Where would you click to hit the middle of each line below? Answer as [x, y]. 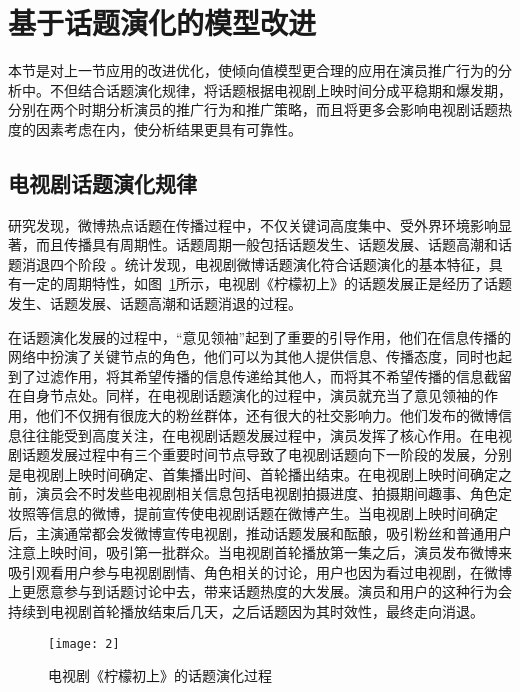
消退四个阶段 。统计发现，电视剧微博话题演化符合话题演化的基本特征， [255, 263]
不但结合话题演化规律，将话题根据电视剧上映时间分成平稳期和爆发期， [280, 89]
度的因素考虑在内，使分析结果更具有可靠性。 [155, 128]
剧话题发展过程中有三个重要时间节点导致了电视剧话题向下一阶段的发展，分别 [260, 454]
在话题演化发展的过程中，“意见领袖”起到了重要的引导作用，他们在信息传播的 [260, 336]
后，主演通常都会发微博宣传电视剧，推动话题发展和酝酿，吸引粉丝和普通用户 [260, 532]
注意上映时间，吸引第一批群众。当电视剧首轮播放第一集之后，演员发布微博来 [260, 552]
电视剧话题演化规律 [102, 182]
